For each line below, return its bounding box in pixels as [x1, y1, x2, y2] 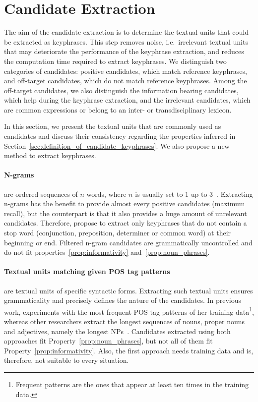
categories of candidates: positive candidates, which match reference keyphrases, [4, 65, 247, 76]
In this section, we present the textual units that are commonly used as [4, 121, 221, 131]
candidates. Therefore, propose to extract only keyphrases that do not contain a [4, 218, 247, 228]
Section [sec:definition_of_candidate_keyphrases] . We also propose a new [4, 140, 230, 151]
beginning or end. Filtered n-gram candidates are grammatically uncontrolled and [4, 237, 253, 247]
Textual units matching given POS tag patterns [4, 266, 170, 277]
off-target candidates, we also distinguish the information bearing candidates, [4, 85, 239, 95]
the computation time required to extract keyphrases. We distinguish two [4, 56, 227, 66]
